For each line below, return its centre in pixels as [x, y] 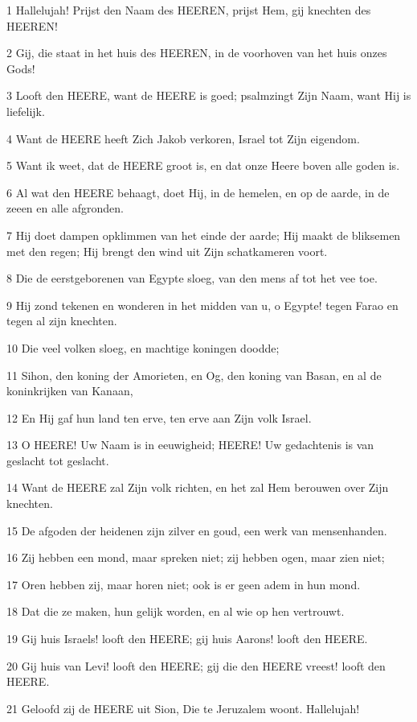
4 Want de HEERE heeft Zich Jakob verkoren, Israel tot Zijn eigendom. [183, 138]
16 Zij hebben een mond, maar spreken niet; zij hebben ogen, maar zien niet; [196, 557]
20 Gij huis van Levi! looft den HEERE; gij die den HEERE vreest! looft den [196, 665]
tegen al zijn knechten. [62, 321]
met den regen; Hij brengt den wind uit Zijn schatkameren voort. [167, 251]
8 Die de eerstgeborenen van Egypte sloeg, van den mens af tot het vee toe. [192, 278]
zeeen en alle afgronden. [65, 208]
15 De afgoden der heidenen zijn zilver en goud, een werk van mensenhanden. [197, 530]
